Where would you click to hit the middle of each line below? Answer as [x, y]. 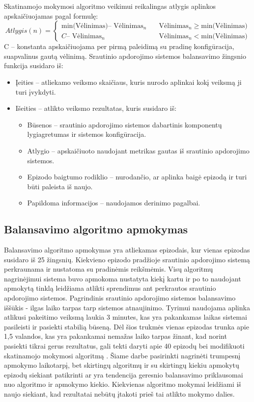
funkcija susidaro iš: [34, 65]
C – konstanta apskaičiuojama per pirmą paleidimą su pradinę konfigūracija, [119, 46]
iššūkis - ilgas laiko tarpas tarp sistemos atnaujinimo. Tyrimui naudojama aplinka [127, 307]
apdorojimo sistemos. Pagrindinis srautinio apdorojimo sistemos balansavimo [120, 298]
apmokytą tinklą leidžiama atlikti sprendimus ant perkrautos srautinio [110, 288]
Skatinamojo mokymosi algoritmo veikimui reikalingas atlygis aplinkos [110, 6]
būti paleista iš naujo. [60, 186]
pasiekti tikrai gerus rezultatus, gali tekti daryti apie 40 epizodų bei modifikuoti [124, 346]
